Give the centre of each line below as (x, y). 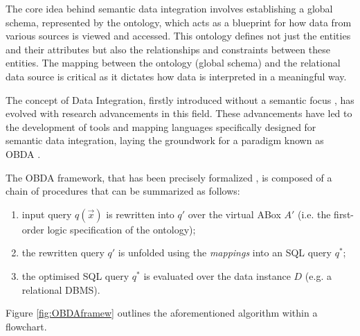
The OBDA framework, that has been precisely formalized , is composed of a (169, 177)
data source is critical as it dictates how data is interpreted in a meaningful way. (176, 76)
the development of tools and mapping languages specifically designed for (161, 126)
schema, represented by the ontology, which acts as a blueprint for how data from (179, 22)
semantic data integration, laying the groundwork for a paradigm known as (165, 140)
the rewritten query (63, 253)
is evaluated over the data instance (217, 275)
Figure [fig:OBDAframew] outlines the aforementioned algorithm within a (162, 313)
